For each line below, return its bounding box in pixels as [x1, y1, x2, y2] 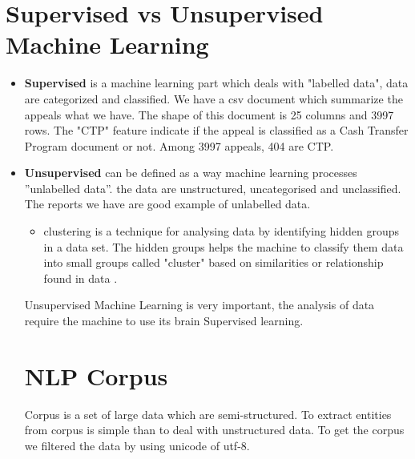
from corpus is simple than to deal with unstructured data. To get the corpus [24, 421, 405, 438]
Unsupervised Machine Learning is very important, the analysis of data [24, 296, 375, 313]
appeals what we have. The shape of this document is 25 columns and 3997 [24, 106, 394, 123]
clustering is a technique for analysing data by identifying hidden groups [43, 223, 400, 240]
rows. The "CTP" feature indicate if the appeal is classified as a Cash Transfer [24, 122, 409, 139]
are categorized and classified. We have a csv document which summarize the [24, 90, 403, 107]
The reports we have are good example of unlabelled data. [24, 195, 311, 212]
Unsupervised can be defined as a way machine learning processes [24, 164, 357, 181]
